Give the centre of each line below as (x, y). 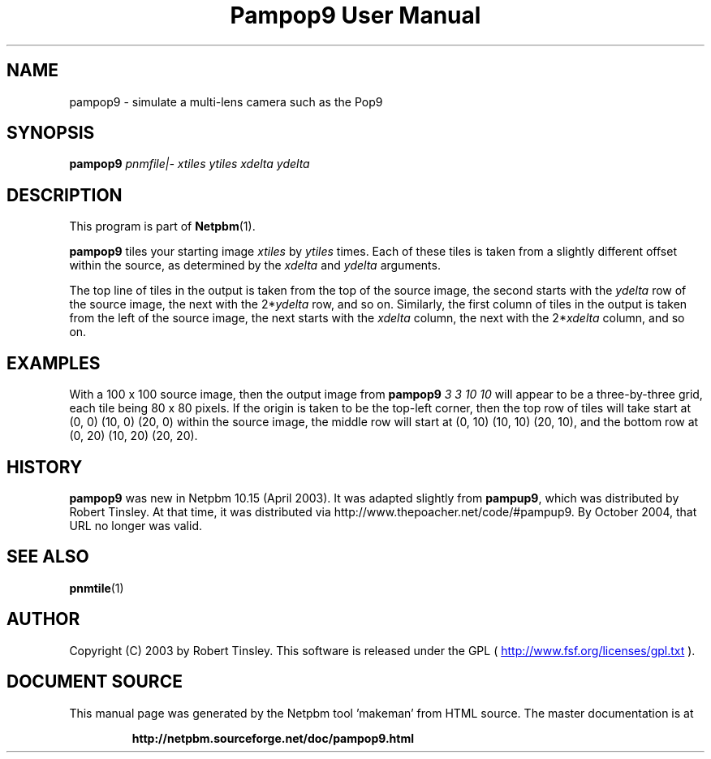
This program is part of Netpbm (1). (162, 226)
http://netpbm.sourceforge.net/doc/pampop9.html (273, 738)
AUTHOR (43, 619)
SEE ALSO (48, 557)
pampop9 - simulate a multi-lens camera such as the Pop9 (226, 101)
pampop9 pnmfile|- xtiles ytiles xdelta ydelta (190, 164)
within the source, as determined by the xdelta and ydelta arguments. (255, 265)
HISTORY (45, 467)
